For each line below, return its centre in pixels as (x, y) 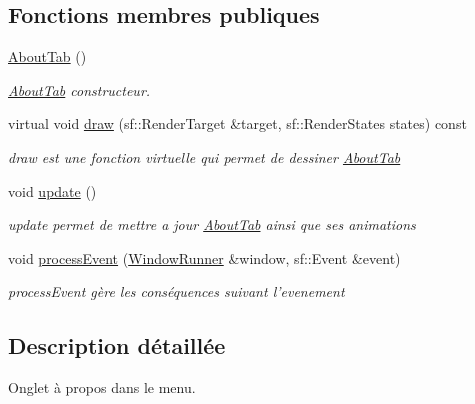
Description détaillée (117, 345)
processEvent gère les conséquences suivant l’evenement (176, 291)
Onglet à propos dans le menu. (102, 387)
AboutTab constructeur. (79, 89)
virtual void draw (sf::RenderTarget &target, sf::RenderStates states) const (237, 123)
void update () (52, 190)
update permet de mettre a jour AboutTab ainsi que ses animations (212, 224)
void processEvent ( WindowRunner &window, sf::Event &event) (204, 257)
